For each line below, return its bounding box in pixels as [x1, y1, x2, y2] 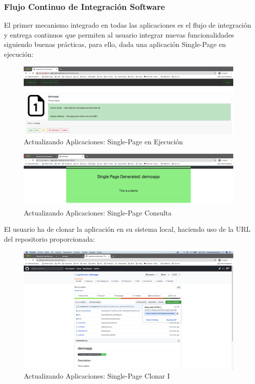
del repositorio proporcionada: [4, 234, 95, 244]
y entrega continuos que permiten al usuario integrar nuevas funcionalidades [4, 29, 234, 40]
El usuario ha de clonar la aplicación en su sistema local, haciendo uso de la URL [4, 224, 251, 234]
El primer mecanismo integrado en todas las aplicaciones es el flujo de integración [4, 20, 252, 30]
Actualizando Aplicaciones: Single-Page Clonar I [24, 370, 170, 381]
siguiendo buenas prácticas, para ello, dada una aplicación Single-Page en [4, 39, 226, 49]
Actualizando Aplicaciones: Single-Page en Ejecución [24, 136, 183, 147]
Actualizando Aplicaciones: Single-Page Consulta [24, 207, 172, 217]
